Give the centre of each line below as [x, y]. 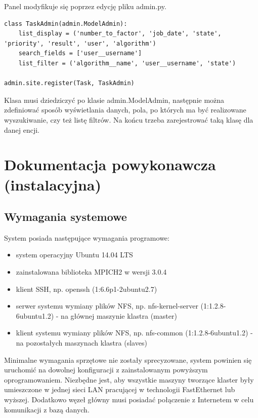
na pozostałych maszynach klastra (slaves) [81, 343]
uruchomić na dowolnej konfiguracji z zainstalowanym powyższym [106, 370]
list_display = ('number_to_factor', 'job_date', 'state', [120, 34]
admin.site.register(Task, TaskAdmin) [69, 83]
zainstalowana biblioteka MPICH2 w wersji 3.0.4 [91, 272]
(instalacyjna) [53, 184]
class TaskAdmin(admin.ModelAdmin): [66, 24]
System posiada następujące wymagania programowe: [87, 237]
